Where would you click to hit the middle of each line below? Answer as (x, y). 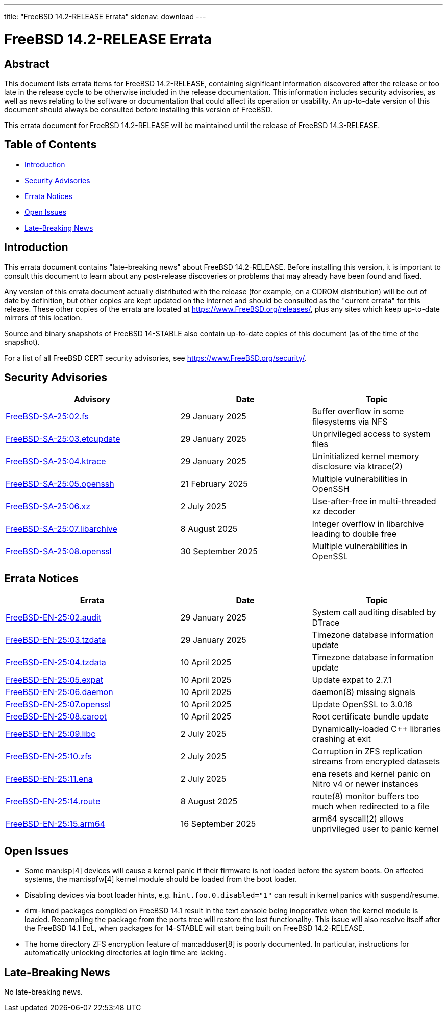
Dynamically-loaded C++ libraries (376, 729)
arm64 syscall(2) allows (358, 819)
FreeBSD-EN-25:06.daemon (59, 692)
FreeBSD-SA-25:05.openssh (60, 484)
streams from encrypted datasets (376, 762)
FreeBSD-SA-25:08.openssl (59, 551)
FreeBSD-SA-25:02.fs (47, 417)
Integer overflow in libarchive (368, 524)
